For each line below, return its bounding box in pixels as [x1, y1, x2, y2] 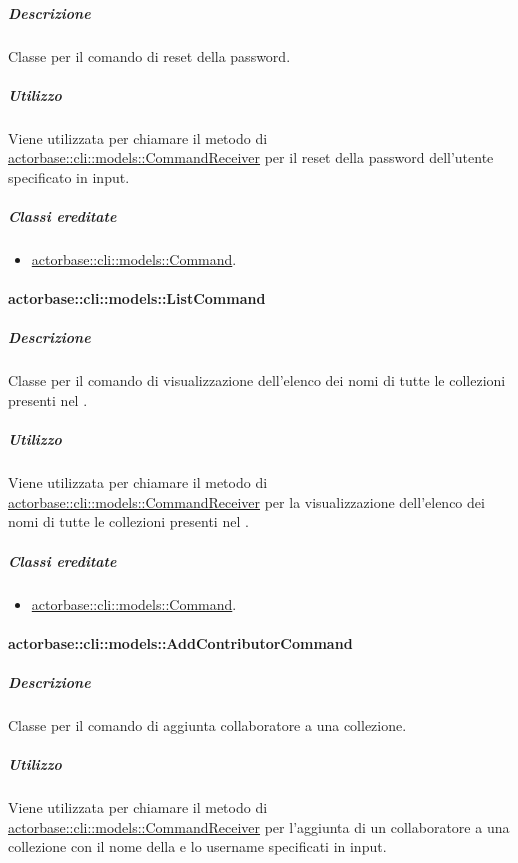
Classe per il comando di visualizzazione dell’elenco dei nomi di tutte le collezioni [8, 370, 506, 391]
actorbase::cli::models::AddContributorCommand [8, 632, 353, 653]
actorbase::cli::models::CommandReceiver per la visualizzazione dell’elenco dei [8, 491, 485, 512]
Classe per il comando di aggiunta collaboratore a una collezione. [8, 714, 407, 735]
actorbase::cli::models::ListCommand [8, 288, 266, 309]
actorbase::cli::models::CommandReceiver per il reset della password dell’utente [8, 147, 494, 168]
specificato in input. [8, 166, 130, 187]
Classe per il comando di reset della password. [8, 45, 291, 66]
